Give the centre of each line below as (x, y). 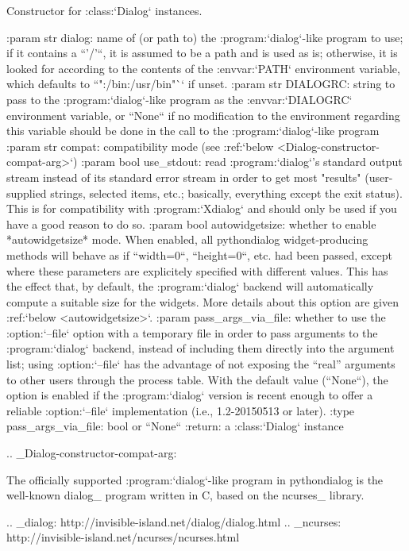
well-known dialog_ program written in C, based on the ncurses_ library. (185, 495)
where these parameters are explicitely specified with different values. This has (197, 270)
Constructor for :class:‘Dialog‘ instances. (104, 10)
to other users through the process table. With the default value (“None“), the (197, 379)
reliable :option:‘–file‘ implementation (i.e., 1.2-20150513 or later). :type (181, 410)
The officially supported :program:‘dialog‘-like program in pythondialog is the (195, 479)
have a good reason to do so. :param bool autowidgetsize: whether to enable (191, 223)
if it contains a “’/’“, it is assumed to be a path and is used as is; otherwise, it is (202, 53)
